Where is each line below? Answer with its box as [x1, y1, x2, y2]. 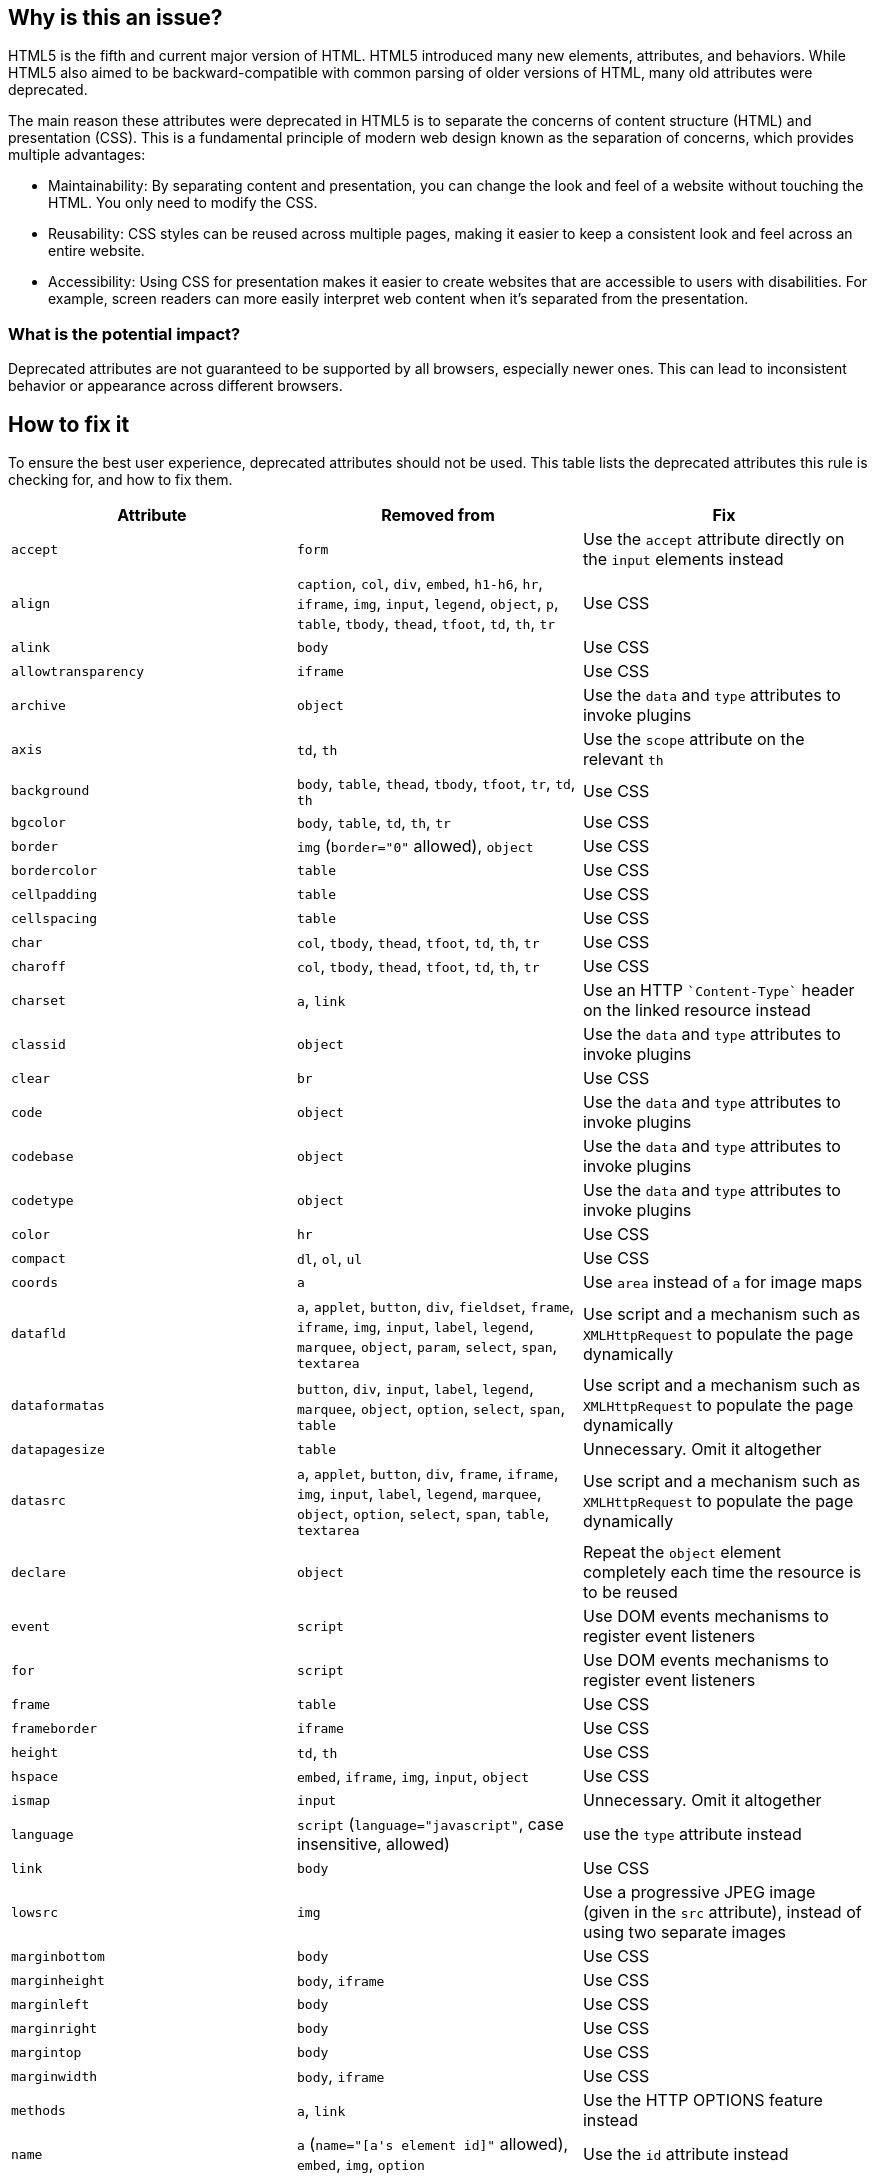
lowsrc [11, 1904, 58, 1920]
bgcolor [11, 814, 66, 830]
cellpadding [11, 886, 98, 902]
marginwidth [11, 2068, 98, 2084]
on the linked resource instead [582, 1000, 811, 1021]
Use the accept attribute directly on [582, 529, 845, 550]
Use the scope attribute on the [582, 729, 805, 750]
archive [11, 697, 66, 713]
